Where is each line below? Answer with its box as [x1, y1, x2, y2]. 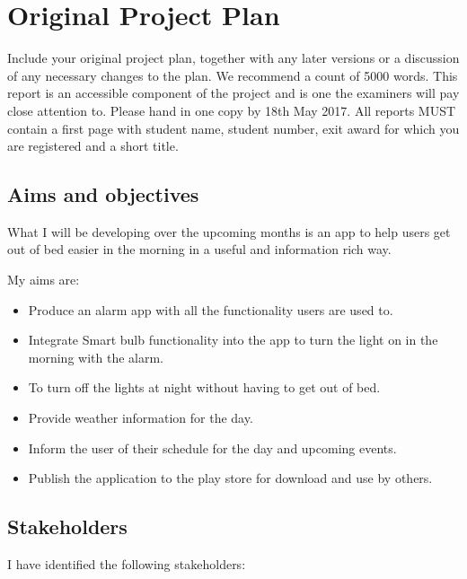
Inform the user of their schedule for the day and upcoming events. [28, 438, 397, 457]
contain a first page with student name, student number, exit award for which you [7, 118, 460, 137]
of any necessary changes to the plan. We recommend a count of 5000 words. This [7, 66, 458, 84]
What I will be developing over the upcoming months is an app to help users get [7, 222, 451, 241]
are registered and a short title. [7, 136, 179, 155]
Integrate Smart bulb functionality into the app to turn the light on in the [28, 330, 438, 349]
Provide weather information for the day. [28, 408, 253, 427]
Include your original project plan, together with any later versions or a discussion [7, 48, 460, 67]
